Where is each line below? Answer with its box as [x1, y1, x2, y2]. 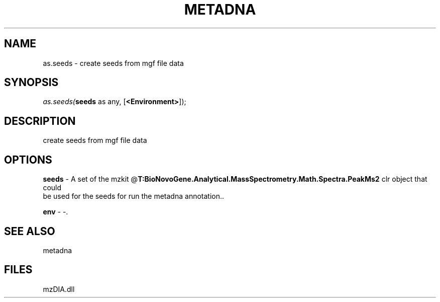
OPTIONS [4, 153, 52, 166]
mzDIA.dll [43, 284, 75, 293]
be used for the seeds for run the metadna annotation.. [43, 192, 225, 201]
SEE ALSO [4, 224, 55, 238]
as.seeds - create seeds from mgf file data [43, 58, 184, 67]
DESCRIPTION [4, 114, 76, 127]
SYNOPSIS [4, 76, 59, 89]
